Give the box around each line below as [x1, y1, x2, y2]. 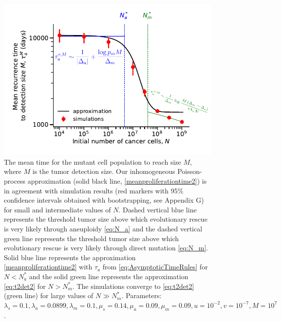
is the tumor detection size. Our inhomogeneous [32, 166, 175, 176]
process [4, 176, 26, 186]
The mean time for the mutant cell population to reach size [4, 156, 181, 167]
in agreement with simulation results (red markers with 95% [4, 185, 184, 195]
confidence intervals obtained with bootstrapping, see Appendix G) [4, 195, 204, 205]
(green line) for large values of [4, 290, 94, 301]
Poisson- [177, 166, 202, 176]
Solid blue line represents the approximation [4, 252, 136, 262]
